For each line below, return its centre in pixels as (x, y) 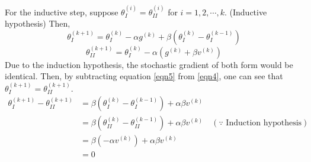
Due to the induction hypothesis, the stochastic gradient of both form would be (149, 64)
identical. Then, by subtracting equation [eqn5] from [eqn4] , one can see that (144, 76)
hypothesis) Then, (38, 23)
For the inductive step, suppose (62, 12)
